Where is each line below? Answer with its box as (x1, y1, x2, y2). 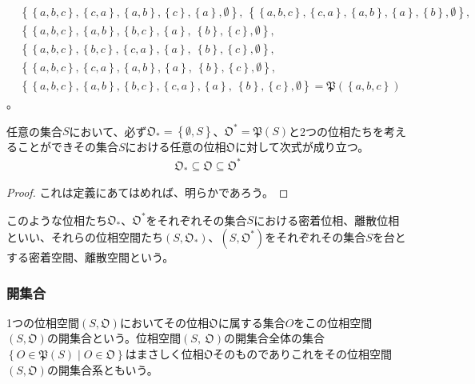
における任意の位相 (125, 138, 226, 155)
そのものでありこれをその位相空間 (213, 346, 393, 362)
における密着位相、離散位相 (253, 211, 400, 228)
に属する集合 (218, 314, 285, 330)
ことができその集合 (17, 138, 118, 155)
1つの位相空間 (6, 314, 79, 330)
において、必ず (69, 122, 147, 139)
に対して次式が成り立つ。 (235, 138, 369, 155)
